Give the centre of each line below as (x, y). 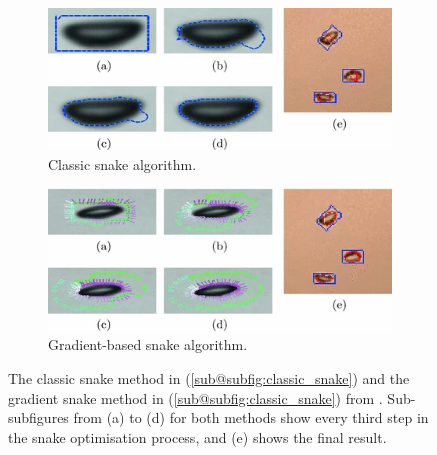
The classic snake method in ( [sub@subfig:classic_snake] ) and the (209, 377)
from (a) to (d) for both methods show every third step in (251, 417)
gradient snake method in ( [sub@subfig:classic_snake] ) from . (195, 397)
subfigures (38, 417)
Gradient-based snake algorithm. (148, 344)
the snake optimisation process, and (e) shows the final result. (197, 436)
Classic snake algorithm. (122, 163)
